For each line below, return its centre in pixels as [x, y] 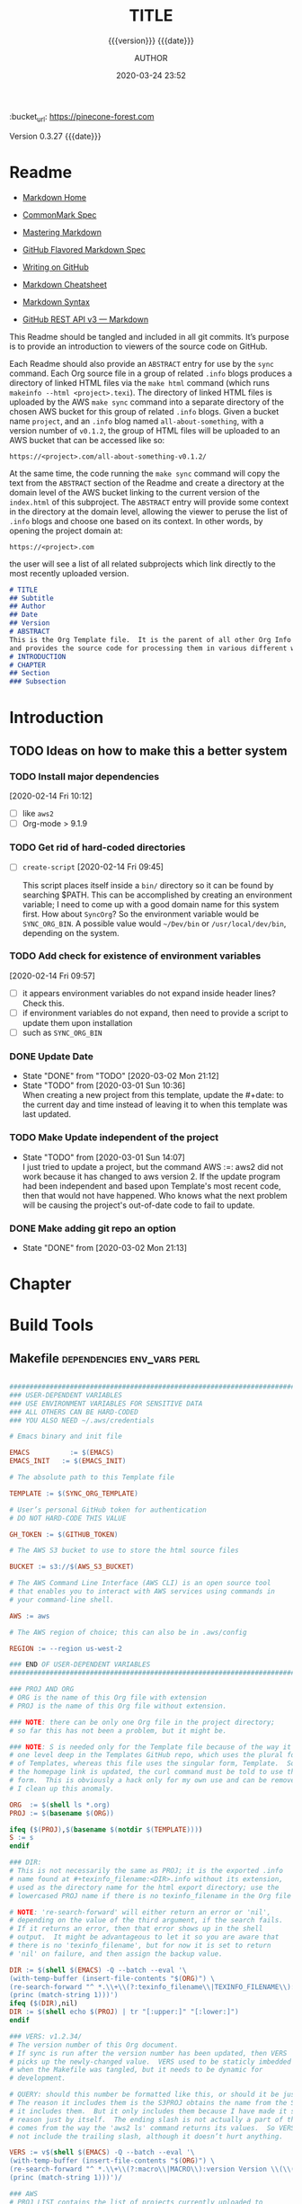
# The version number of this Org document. [94, 2045]
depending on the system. [71, 932]
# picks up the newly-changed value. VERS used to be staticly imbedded [151, 2061]
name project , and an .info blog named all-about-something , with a [137, 421]
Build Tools [52, 1325]
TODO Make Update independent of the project [114, 1138]
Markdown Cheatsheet [65, 284]
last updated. [47, 1114]
